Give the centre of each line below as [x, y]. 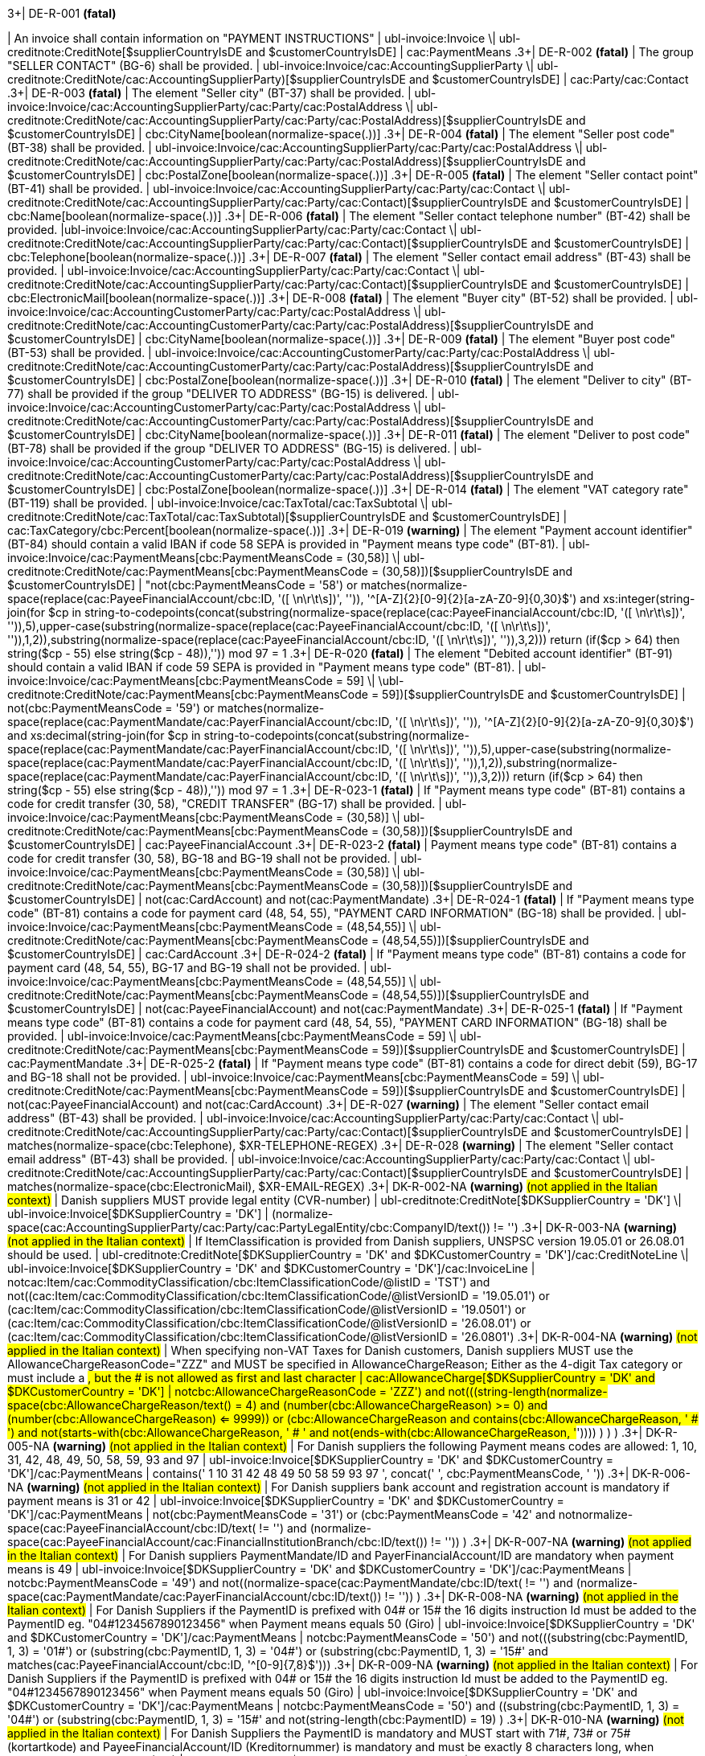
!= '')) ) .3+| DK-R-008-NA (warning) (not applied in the [532, 1596]
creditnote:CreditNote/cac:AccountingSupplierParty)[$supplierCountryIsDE [207, 79]
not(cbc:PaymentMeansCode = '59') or [111, 708]
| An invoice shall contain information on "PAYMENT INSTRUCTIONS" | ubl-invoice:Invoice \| [252, 38]
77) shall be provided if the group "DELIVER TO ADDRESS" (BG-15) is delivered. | [221, 394]
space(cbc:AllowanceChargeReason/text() [120, 1405]
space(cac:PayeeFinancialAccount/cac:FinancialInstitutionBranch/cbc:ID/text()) [218, 1542]
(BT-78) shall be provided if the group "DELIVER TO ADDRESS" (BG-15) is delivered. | [232, 448]
